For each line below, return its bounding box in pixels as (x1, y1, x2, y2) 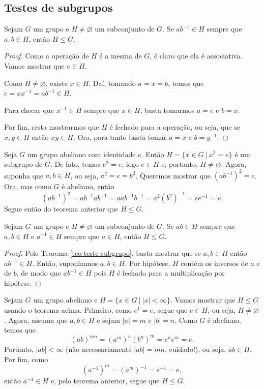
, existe (45, 77, 68, 88)
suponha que (4, 170, 44, 181)
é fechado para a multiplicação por (117, 267, 225, 278)
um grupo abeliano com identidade (27, 148, 136, 159)
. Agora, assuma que (4, 314, 68, 325)
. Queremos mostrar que (135, 170, 211, 181)
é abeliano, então (62, 181, 114, 192)
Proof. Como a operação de (4, 50, 89, 61)
